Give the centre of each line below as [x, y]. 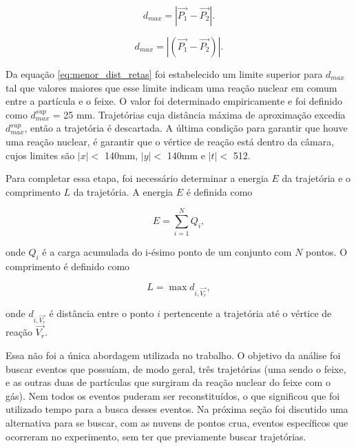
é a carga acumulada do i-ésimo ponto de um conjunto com [167, 252]
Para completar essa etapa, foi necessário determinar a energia [137, 178]
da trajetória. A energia [123, 191]
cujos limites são [40, 155]
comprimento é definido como [68, 266]
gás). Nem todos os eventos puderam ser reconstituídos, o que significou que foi [173, 395]
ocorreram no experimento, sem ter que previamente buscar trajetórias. [156, 436]
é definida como [219, 191]
